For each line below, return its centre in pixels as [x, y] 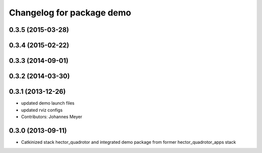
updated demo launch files [48, 103]
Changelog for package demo [70, 13]
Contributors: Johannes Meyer [52, 117]
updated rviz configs [42, 110]
